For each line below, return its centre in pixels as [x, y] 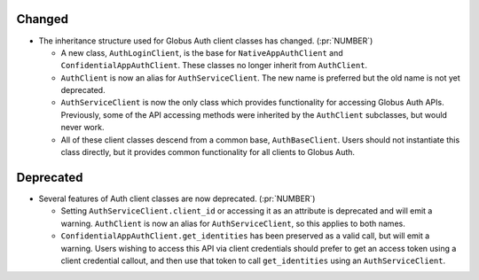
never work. [82, 128]
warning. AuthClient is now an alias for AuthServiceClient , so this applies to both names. [233, 223]
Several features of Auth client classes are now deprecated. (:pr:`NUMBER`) [177, 198]
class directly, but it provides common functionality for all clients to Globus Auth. [208, 152]
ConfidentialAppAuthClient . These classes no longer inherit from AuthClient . [214, 66]
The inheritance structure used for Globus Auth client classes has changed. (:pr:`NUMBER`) [206, 41]
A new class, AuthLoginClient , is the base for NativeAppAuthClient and [202, 52]
